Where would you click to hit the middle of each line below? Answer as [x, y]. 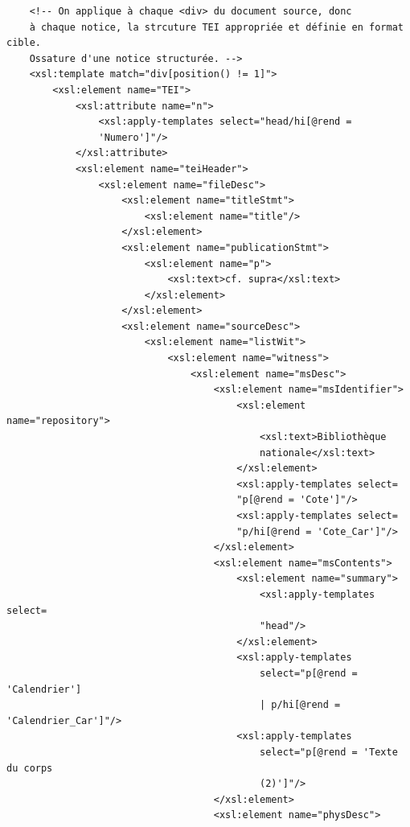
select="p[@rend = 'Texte [329, 752]
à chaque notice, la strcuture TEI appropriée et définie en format [216, 27]
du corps [30, 768]
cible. [24, 43]
